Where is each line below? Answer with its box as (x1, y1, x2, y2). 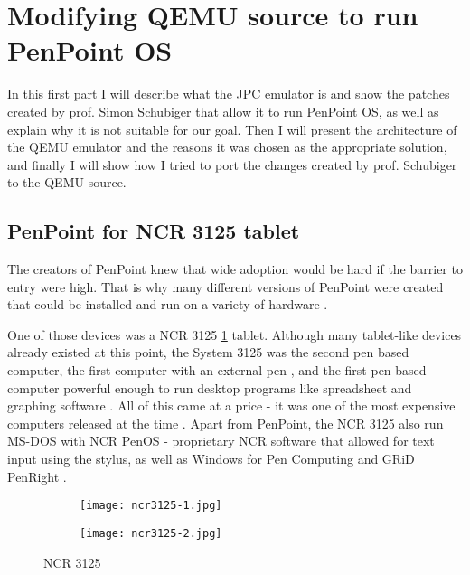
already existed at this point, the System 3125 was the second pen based (7, 343, 409, 362)
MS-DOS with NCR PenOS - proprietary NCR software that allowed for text (7, 431, 435, 450)
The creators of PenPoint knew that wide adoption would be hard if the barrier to (7, 259, 463, 278)
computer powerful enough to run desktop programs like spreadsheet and (7, 378, 412, 397)
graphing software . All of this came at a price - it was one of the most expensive (7, 396, 456, 415)
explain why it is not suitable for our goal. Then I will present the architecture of (7, 119, 457, 138)
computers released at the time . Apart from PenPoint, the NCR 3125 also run (7, 413, 444, 432)
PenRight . (7, 467, 67, 485)
